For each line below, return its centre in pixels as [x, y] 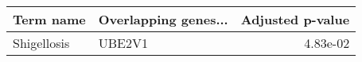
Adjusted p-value [295, 19]
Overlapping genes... [163, 19]
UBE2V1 [123, 43]
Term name [49, 19]
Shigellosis [41, 43]
